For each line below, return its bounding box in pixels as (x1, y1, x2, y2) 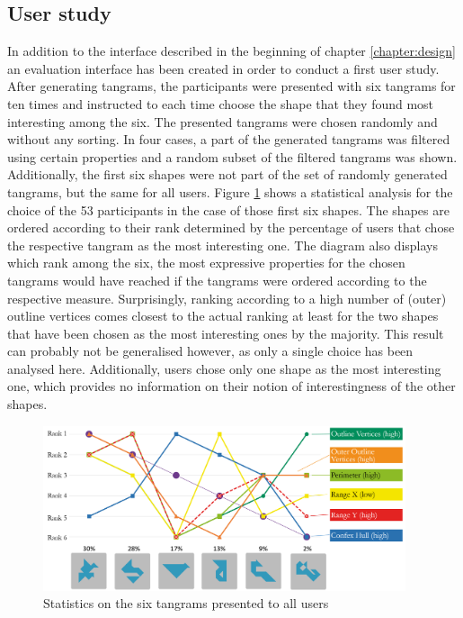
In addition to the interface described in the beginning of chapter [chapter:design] (7, 41, 456, 60)
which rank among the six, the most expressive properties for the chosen (7, 253, 405, 272)
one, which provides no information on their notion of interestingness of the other (7, 377, 456, 395)
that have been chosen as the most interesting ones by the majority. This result (7, 323, 444, 342)
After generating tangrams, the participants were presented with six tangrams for (7, 77, 456, 95)
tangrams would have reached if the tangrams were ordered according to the (7, 270, 427, 289)
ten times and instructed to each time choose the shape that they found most (7, 94, 434, 113)
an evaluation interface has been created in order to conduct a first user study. (7, 59, 440, 77)
